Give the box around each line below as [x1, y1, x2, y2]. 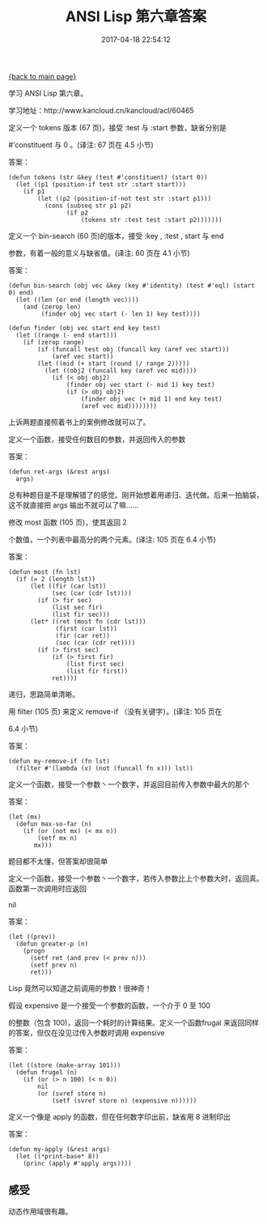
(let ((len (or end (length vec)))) [15, 295, 139, 304]
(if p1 [23, 187, 45, 195]
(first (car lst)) [55, 624, 117, 632]
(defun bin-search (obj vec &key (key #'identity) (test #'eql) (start [8, 281, 255, 290]
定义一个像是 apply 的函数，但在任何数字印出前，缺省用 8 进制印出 [8, 1111, 231, 1121]
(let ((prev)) [8, 933, 57, 941]
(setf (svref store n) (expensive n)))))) [51, 1096, 197, 1105]
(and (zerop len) [23, 303, 82, 311]
